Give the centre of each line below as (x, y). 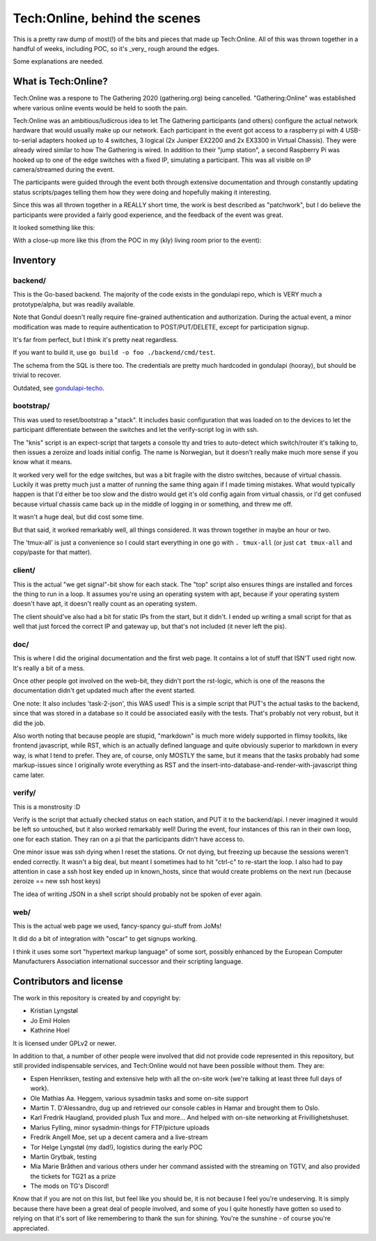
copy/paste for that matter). (52, 552)
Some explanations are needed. (58, 61)
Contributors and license (68, 981)
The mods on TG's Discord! (70, 1186)
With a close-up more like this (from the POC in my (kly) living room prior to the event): (137, 240)
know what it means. (42, 462)
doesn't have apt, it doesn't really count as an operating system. (105, 604)
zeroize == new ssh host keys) (57, 881)
